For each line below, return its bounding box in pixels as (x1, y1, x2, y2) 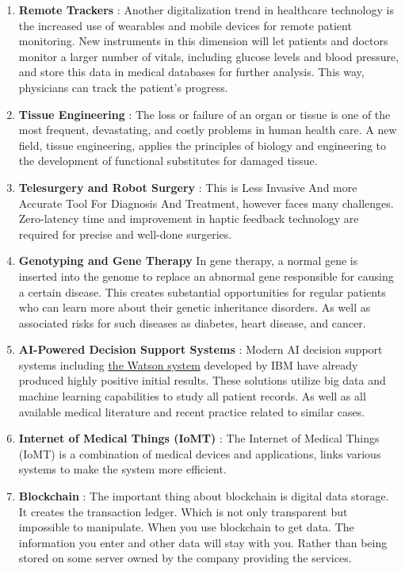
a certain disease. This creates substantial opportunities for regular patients (18, 283, 386, 300)
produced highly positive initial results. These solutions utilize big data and (18, 372, 386, 389)
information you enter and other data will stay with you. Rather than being (18, 534, 388, 550)
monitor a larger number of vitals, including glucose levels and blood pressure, (18, 48, 399, 64)
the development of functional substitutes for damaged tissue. (18, 152, 318, 169)
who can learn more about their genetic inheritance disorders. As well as (18, 299, 371, 316)
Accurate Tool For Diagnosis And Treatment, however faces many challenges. (18, 194, 394, 211)
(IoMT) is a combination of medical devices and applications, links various (18, 445, 381, 462)
